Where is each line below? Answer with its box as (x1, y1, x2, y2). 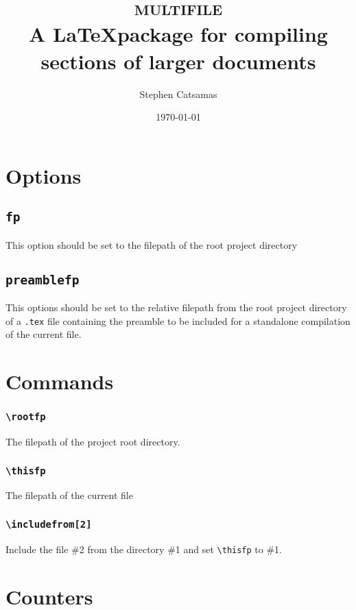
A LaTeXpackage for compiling (29, 20, 328, 48)
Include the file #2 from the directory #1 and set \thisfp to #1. (5, 541, 283, 556)
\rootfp (5, 411, 46, 423)
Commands (5, 367, 114, 395)
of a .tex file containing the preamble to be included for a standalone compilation (5, 313, 351, 328)
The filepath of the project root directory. (5, 435, 180, 449)
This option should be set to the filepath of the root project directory (5, 237, 298, 252)
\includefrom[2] (5, 518, 92, 530)
